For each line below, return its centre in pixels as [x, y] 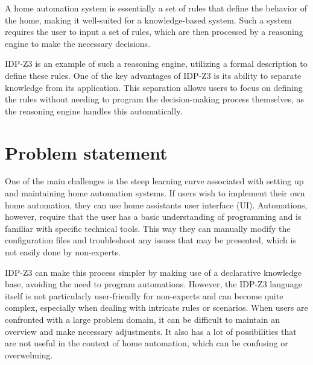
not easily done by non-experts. [63, 252]
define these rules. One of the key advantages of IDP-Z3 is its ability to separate [153, 75]
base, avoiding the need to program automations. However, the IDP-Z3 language [153, 284]
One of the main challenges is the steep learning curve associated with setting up [154, 181]
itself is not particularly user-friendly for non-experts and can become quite [144, 295]
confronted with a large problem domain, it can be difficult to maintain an [142, 319]
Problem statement [86, 152]
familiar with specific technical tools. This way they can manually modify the [148, 228]
